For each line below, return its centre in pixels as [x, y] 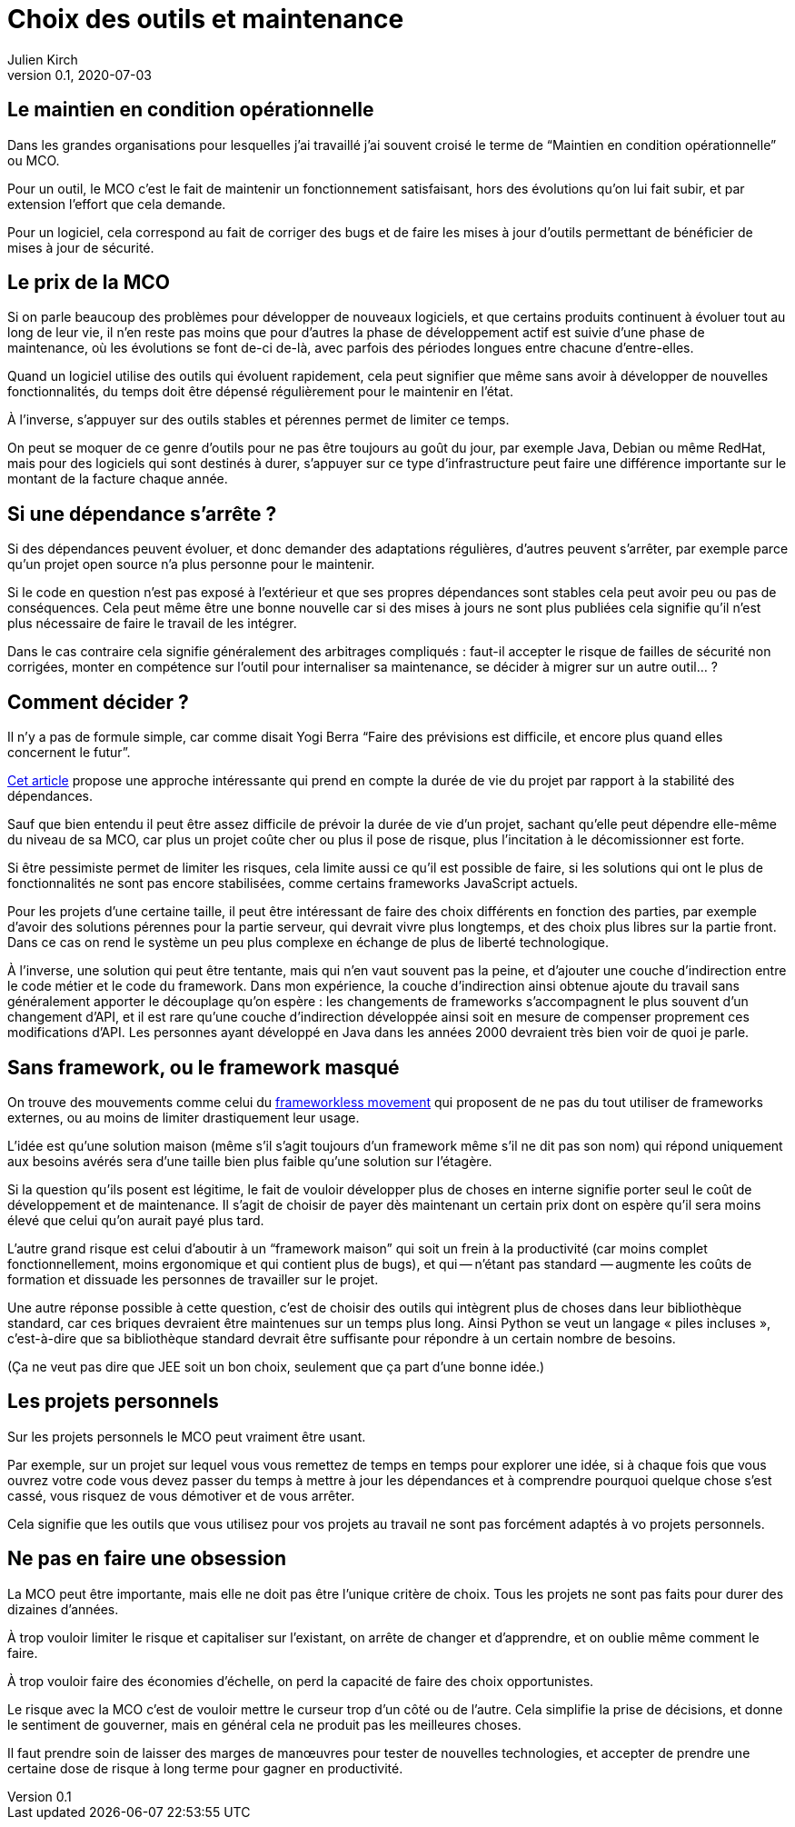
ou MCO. [34, 160]
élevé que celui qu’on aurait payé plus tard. [136, 1220]
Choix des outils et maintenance [206, 19]
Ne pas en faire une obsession [147, 1559]
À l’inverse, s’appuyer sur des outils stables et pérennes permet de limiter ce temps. [258, 420]
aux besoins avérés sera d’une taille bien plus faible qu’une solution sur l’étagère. [250, 1161]
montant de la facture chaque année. [118, 479]
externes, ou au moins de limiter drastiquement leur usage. [184, 1117]
